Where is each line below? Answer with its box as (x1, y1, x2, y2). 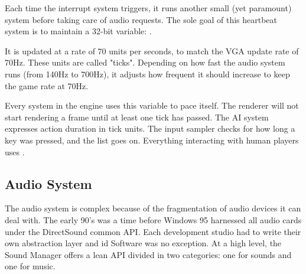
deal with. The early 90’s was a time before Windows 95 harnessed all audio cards (5, 213, 302, 226)
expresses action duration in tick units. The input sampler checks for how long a (5, 122, 295, 135)
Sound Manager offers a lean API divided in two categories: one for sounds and (5, 248, 292, 260)
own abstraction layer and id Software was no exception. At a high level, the (5, 237, 282, 249)
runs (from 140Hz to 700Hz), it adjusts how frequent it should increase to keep (5, 67, 290, 80)
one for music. (5, 260, 56, 272)
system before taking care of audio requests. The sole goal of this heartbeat (5, 13, 278, 25)
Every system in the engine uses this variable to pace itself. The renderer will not (5, 99, 299, 112)
